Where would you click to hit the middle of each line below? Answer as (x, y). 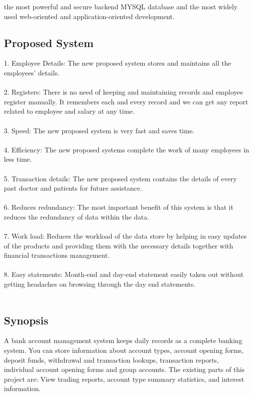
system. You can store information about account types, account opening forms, (124, 350)
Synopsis (26, 320)
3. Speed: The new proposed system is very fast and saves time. (99, 130)
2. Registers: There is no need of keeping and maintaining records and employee (124, 92)
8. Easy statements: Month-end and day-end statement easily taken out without (124, 274)
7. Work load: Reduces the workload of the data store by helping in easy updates (126, 236)
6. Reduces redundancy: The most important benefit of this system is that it (119, 207)
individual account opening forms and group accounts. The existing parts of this (124, 369)
